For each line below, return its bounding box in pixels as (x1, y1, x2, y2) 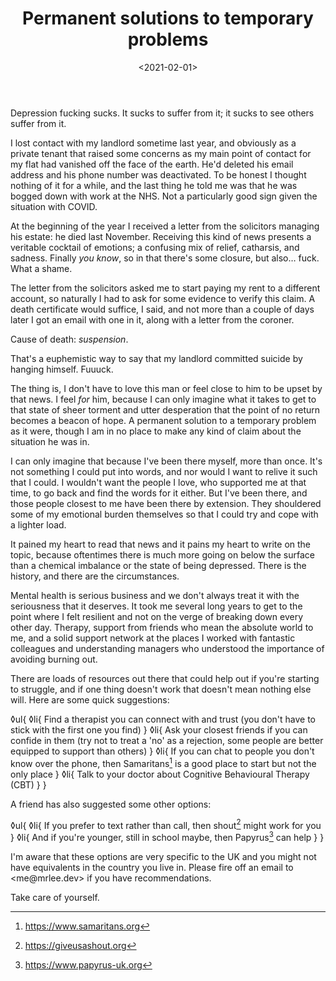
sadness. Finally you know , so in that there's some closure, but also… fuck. (10, 252, 320, 264)
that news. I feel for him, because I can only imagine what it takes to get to (10, 393, 317, 405)
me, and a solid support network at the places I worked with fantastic (10, 632, 296, 644)
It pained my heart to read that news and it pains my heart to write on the (10, 538, 311, 550)
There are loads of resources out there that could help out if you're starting (10, 672, 320, 684)
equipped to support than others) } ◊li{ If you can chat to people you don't (10, 745, 315, 757)
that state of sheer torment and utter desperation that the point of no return (10, 403, 321, 416)
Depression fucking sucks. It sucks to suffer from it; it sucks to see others (10, 107, 315, 119)
